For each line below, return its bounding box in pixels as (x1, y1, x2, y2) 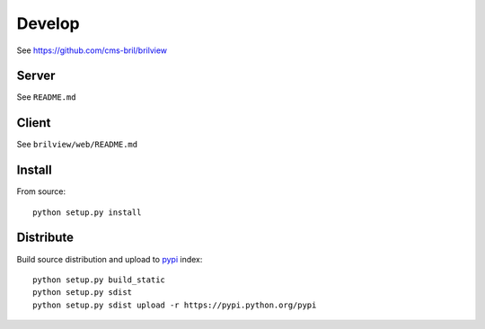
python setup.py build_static (32, 274, 166, 285)
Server (16, 68, 56, 84)
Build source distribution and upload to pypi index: (16, 253, 203, 264)
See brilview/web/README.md (16, 139, 138, 150)
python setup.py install (32, 207, 142, 218)
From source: (16, 186, 66, 197)
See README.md (16, 92, 76, 102)
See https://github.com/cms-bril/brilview (16, 45, 168, 56)
